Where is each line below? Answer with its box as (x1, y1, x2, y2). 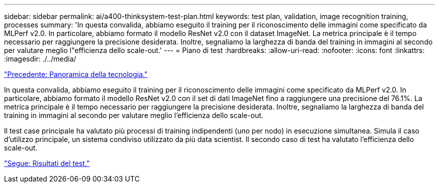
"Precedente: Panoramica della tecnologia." (4, 70, 148, 78)
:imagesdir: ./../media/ (4, 54, 76, 63)
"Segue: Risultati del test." (4, 159, 90, 167)
